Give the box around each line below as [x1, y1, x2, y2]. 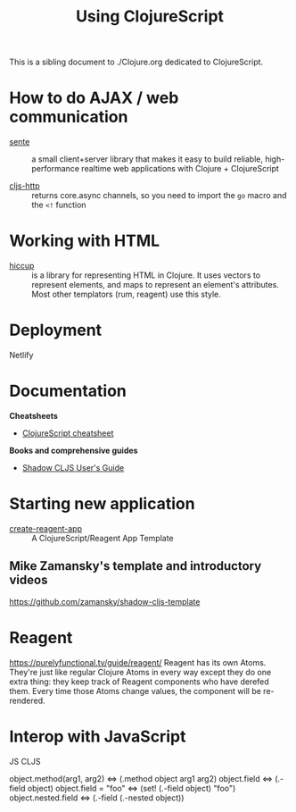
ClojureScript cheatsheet [21, 427, 114, 439]
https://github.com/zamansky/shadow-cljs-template [9, 596, 201, 607]
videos [9, 573, 48, 588]
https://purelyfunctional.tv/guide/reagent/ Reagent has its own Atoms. [9, 657, 267, 667]
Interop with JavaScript [9, 726, 186, 747]
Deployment [9, 320, 103, 340]
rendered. [9, 695, 46, 706]
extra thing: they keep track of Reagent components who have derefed [9, 676, 269, 687]
